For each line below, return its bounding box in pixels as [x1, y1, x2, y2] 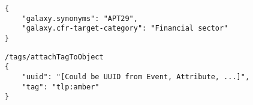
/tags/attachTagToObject [5, 52, 104, 61]
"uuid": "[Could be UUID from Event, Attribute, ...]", [22, 72, 250, 81]
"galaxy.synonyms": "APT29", [22, 14, 138, 23]
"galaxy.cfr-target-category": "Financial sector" [22, 24, 228, 33]
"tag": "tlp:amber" [22, 82, 100, 91]
